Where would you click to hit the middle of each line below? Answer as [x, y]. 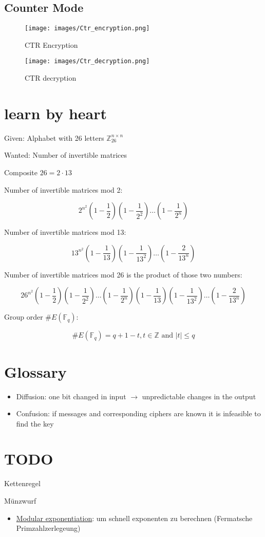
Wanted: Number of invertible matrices [65, 155]
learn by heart [56, 113]
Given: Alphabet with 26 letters [54, 137]
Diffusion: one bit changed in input [71, 396]
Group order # [28, 317]
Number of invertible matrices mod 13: [65, 232]
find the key [35, 423]
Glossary [35, 371]
